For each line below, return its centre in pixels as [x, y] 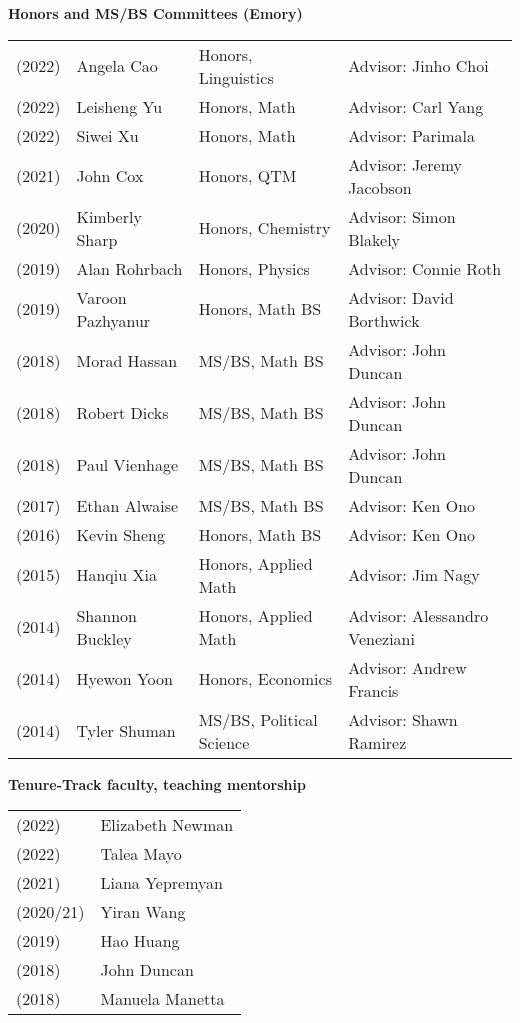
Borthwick [384, 320]
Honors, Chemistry [264, 228]
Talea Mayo [141, 854]
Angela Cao [117, 66]
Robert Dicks [122, 413]
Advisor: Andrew [407, 667]
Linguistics [236, 77]
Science [224, 742]
